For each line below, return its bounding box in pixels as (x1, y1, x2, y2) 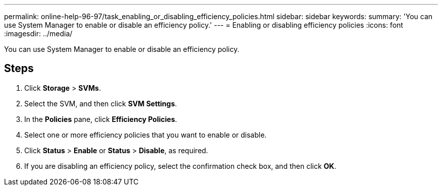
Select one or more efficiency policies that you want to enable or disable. (24, 130, 267, 139)
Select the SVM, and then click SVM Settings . (24, 99, 177, 108)
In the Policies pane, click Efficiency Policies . (24, 114, 177, 123)
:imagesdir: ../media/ (4, 29, 73, 38)
